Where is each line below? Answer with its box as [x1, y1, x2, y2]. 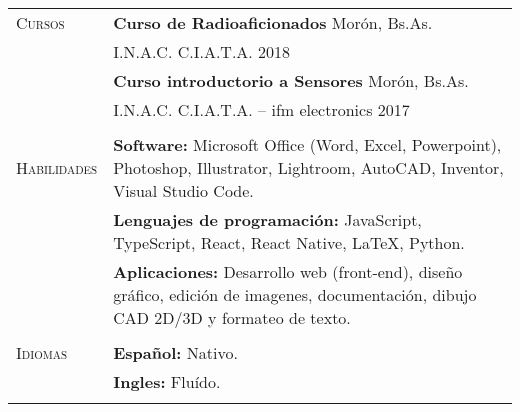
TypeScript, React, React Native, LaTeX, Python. [113, 231, 465, 254]
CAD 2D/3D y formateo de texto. [113, 306, 351, 329]
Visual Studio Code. [113, 179, 254, 202]
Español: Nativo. [113, 341, 238, 364]
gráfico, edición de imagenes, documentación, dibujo [113, 283, 477, 306]
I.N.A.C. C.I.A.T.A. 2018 [113, 40, 291, 63]
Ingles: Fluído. [113, 370, 221, 393]
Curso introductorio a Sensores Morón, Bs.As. [113, 69, 469, 92]
